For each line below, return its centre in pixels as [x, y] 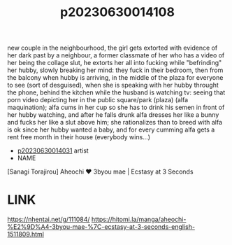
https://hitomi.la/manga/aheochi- [139, 219]
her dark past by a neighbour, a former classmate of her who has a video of [116, 55]
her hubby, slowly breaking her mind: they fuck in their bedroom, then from [115, 70]
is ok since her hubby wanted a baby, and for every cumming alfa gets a [111, 129]
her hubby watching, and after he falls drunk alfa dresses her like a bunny [113, 115]
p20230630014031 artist [53, 150]
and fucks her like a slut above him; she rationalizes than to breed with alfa [115, 122]
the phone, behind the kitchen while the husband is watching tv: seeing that [116, 92]
